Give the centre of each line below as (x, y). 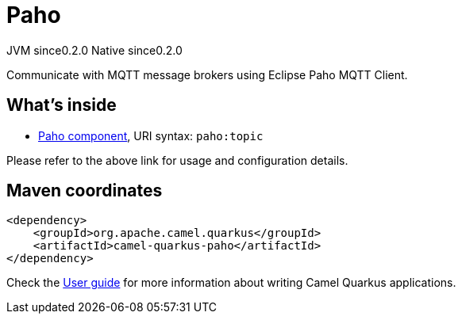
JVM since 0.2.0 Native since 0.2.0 (94, 50)
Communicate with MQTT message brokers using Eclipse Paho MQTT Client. (207, 74)
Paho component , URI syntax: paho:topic (151, 135)
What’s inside (62, 105)
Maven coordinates (85, 191)
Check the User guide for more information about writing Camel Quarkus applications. (231, 283)
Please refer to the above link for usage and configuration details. (177, 160)
